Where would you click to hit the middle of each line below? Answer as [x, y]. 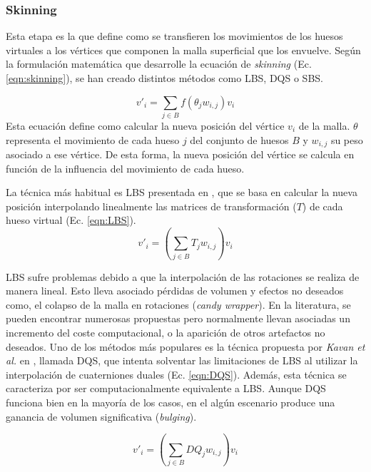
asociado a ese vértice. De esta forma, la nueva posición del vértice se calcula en [180, 154]
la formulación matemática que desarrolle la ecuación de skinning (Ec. [159, 64]
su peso [347, 139]
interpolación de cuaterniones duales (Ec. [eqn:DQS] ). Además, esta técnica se [176, 374]
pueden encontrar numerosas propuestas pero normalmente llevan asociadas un [178, 318]
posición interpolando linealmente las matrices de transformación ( [151, 206]
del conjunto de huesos [239, 139]
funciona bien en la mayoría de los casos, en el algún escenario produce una [171, 402]
